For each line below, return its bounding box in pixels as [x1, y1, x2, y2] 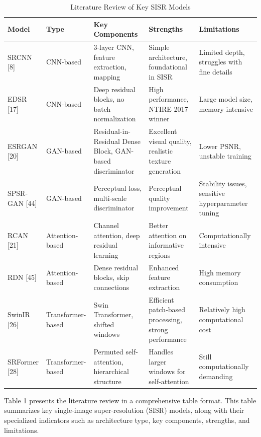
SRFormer [8, 356, 39, 367]
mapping [93, 71, 120, 82]
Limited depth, [199, 46, 245, 57]
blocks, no [93, 94, 124, 104]
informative [149, 240, 184, 250]
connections [93, 281, 129, 292]
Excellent [149, 126, 177, 136]
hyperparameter [199, 197, 248, 208]
